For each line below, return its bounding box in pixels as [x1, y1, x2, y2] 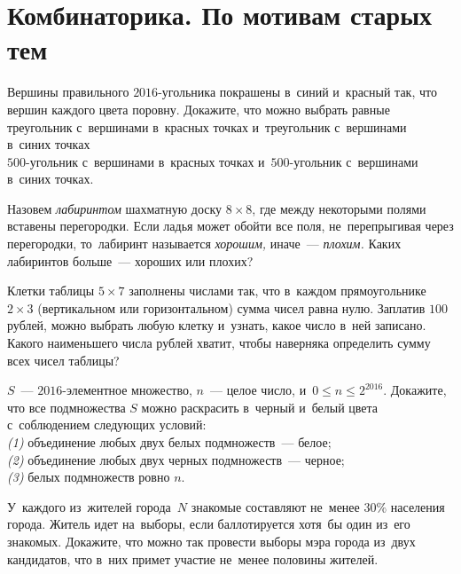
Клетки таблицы [7, 281, 95, 300]
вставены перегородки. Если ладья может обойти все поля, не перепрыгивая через [7, 216, 454, 235]
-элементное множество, [62, 381, 192, 399]
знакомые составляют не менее [191, 497, 360, 515]
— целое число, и [209, 381, 307, 399]
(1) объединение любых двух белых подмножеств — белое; [7, 433, 332, 451]
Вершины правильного [7, 83, 129, 101]
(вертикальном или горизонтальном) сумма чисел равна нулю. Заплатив [37, 298, 426, 317]
